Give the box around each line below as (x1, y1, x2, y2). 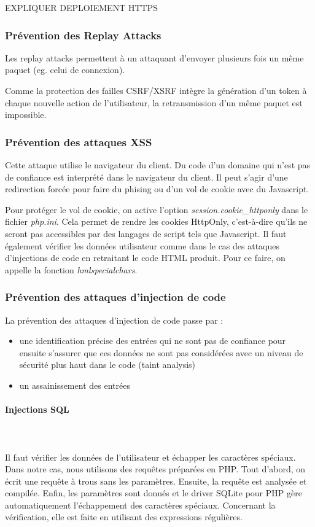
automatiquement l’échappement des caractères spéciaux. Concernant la (5, 498, 276, 511)
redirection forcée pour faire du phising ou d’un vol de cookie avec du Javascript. (5, 182, 309, 195)
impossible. (5, 108, 47, 121)
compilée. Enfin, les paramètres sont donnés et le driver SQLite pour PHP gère (5, 486, 302, 499)
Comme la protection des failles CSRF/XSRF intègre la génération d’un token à (5, 84, 307, 96)
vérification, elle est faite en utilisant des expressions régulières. (5, 510, 243, 523)
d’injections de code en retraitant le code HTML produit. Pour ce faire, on (5, 251, 286, 264)
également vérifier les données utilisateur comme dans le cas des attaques (5, 239, 280, 252)
